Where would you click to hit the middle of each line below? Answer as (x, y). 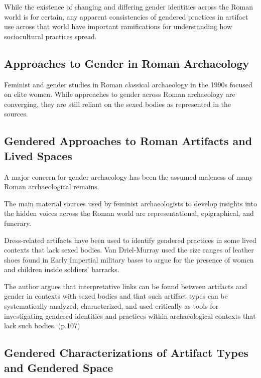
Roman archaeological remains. (52, 186)
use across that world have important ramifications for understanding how (118, 26)
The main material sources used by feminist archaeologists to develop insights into (130, 203)
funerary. (18, 223)
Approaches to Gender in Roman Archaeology (127, 63)
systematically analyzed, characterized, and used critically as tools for (111, 306)
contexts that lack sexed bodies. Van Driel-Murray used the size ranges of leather (129, 250)
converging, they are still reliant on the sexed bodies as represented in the (118, 104)
